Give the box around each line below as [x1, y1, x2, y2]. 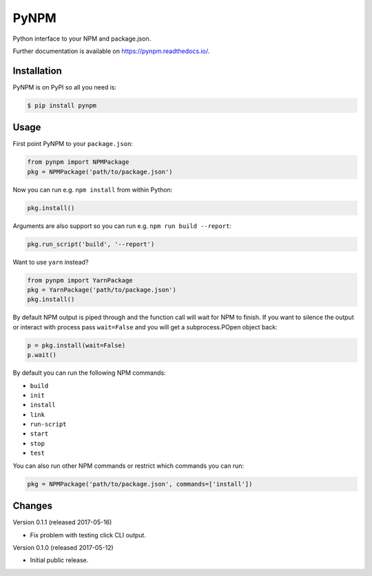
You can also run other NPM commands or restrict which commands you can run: [12, 462, 245, 470]
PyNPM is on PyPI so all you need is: [12, 83, 117, 91]
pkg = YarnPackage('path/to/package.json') [27, 286, 177, 294]
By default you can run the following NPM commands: [12, 369, 166, 377]
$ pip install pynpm [27, 101, 96, 110]
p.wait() [27, 351, 57, 359]
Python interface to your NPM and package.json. [12, 34, 152, 43]
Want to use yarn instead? [12, 258, 89, 266]
